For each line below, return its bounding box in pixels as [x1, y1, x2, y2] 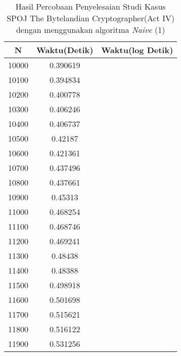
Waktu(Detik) [36, 44, 94, 56]
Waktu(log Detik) [101, 44, 173, 56]
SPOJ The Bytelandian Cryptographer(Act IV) [7, 12, 175, 24]
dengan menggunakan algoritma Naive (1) [16, 24, 165, 35]
